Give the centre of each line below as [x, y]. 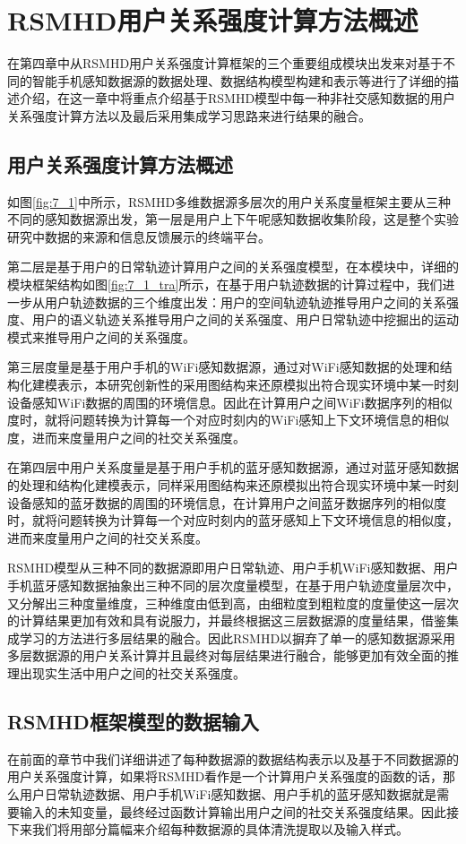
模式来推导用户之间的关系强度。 [101, 336]
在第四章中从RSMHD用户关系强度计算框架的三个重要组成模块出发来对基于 [225, 63]
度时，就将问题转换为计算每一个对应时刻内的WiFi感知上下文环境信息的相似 [229, 420]
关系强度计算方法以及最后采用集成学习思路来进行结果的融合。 [189, 115]
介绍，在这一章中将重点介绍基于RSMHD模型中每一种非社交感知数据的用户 [237, 98]
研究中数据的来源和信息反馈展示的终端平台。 [139, 236]
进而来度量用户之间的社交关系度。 [108, 537]
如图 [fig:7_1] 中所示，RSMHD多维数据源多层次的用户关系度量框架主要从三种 [229, 201]
